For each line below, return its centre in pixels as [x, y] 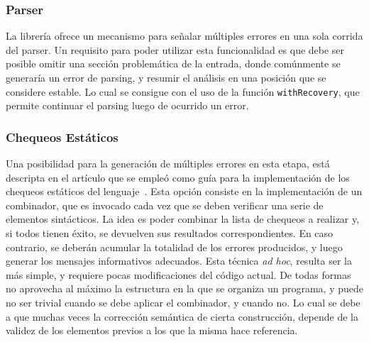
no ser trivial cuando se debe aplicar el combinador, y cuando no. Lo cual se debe [183, 302]
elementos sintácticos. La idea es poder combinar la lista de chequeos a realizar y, [183, 219]
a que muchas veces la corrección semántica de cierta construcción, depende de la [182, 316]
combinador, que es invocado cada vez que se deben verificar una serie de [165, 205]
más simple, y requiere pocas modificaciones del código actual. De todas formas [178, 274]
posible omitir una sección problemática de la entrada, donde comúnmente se [173, 64]
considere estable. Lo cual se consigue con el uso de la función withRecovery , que [183, 91]
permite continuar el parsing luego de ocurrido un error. [127, 105]
